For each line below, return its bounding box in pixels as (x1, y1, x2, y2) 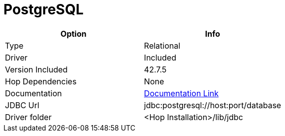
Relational (144, 40, 181, 51)
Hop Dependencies (5, 76, 77, 86)
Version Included (5, 64, 68, 74)
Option (60, 28, 87, 39)
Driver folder (5, 112, 52, 122)
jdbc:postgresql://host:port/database (144, 100, 282, 110)
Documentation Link (144, 88, 219, 98)
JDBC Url (5, 100, 40, 110)
